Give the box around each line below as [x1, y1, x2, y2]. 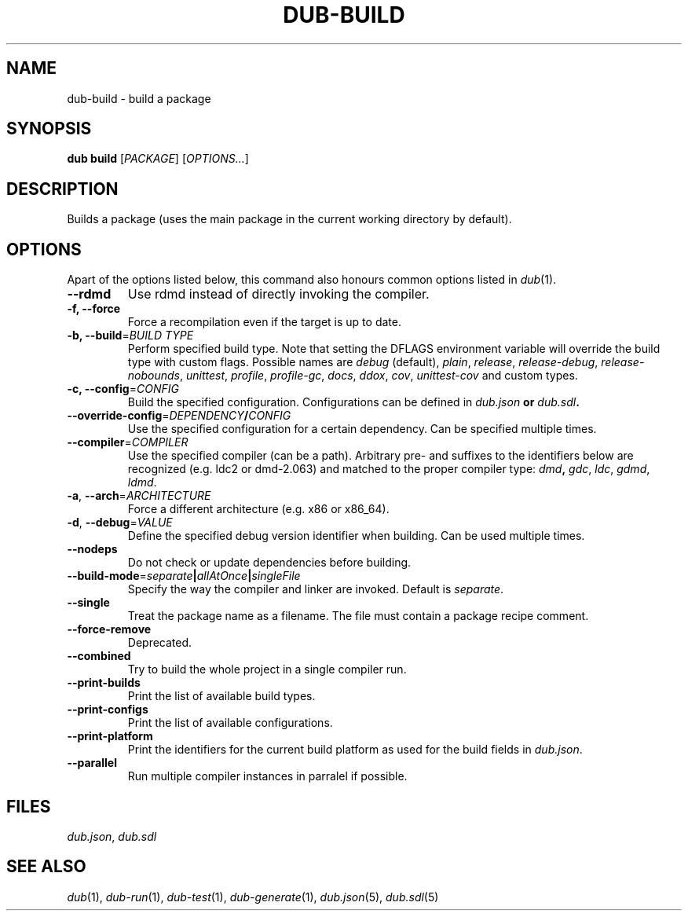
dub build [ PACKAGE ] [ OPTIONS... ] [67, 152, 249, 166]
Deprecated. [127, 636, 192, 650]
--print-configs [67, 702, 148, 717]
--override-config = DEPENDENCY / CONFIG [67, 409, 291, 423]
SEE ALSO [6, 856, 86, 877]
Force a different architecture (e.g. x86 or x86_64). [127, 502, 390, 516]
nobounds [127, 369, 180, 383]
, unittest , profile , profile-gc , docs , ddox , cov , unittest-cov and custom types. [179, 369, 578, 383]
